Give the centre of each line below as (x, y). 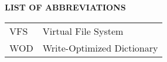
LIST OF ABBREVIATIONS (65, 7)
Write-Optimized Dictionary (100, 48)
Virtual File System (83, 31)
